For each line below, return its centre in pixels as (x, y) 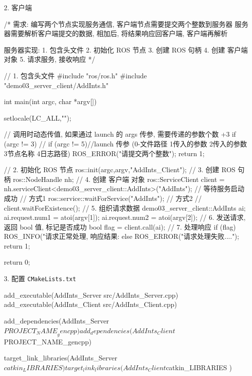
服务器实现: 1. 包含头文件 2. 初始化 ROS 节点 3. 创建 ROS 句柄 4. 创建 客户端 (126, 49)
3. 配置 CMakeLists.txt (40, 278)
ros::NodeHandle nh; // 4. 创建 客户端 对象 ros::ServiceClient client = (119, 179)
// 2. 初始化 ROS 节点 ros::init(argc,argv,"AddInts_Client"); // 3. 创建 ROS (120, 170)
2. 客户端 (18, 7)
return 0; (17, 262)
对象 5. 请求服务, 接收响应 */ (50, 59)
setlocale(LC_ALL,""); (38, 117)
